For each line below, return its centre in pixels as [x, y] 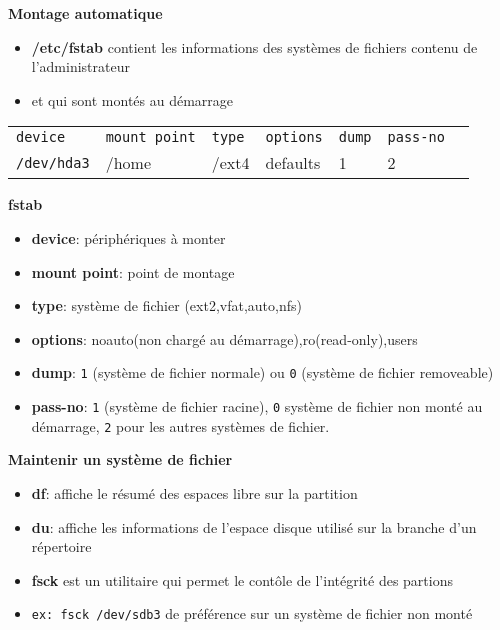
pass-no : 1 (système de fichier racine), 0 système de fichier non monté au [257, 406]
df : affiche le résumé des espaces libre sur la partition [194, 492]
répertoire [61, 546]
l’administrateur [80, 66]
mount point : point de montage [133, 271]
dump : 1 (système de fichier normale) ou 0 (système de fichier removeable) [262, 372]
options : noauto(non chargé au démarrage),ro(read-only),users [224, 338]
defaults [293, 163]
